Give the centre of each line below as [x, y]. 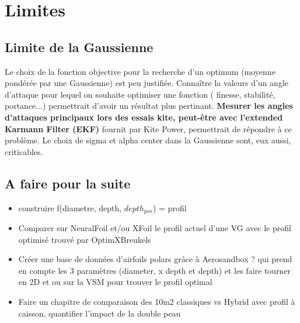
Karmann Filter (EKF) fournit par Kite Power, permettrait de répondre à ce [148, 128]
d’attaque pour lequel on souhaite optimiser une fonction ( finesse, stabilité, [140, 94]
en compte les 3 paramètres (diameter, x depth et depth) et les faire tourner [155, 270]
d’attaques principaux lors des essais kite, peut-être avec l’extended [144, 117]
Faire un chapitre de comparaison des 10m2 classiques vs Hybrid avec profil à [157, 301]
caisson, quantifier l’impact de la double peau [100, 313]
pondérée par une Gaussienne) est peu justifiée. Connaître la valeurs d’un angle [146, 83]
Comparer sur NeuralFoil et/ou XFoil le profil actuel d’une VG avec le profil [155, 227]
